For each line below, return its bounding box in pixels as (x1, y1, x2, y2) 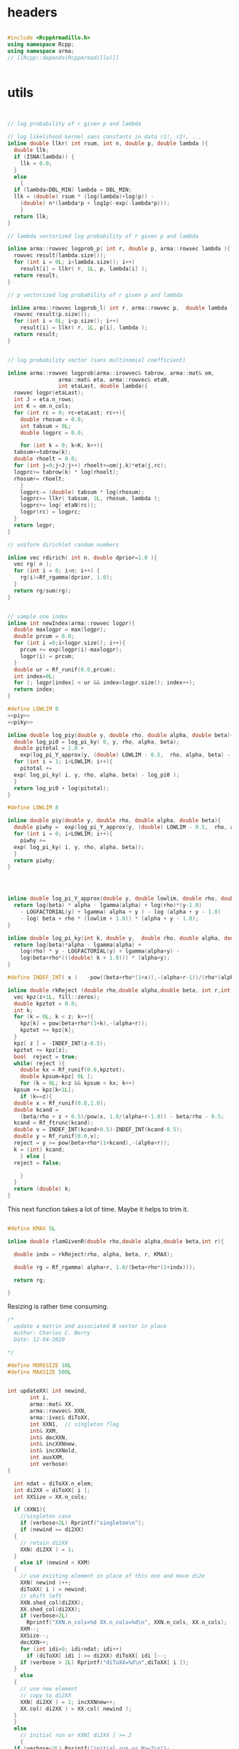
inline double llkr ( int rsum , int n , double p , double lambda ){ (7, 140, 208, 147)
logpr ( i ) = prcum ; (20, 652, 75, 660)
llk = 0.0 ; (20, 160, 53, 167)
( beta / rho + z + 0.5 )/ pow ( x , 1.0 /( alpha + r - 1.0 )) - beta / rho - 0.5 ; (20, 1112, 225, 1120)
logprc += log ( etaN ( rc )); (20, 502, 97, 509)
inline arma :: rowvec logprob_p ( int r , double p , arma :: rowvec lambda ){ (7, 245, 231, 253)
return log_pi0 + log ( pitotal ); (14, 784, 110, 792)
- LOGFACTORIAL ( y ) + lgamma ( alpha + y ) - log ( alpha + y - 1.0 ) (20, 908, 221, 916)
